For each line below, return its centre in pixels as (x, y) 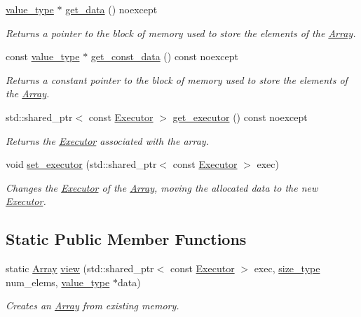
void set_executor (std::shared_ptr (81, 164)
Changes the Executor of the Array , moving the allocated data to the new (162, 187)
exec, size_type (287, 268)
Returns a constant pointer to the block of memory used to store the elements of (177, 79)
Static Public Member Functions (126, 239)
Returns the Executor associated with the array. (107, 140)
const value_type (43, 56)
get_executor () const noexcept (240, 117)
